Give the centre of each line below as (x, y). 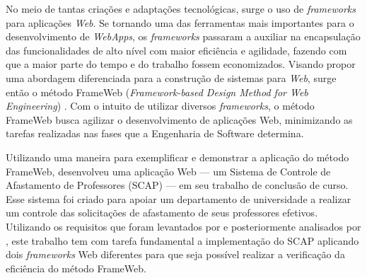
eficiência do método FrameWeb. (76, 268)
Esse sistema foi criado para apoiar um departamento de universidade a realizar (179, 198)
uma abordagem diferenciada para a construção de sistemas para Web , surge (171, 77)
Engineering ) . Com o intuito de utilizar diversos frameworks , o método (160, 106)
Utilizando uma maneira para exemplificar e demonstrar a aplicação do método (177, 157)
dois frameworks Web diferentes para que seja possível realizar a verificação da (175, 254)
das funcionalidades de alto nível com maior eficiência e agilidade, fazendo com (176, 50)
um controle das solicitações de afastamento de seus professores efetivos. (162, 213)
